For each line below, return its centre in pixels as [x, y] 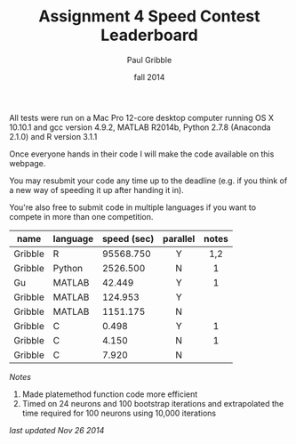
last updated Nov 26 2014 [57, 430]
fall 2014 [149, 77]
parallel [179, 238]
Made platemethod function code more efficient [110, 394]
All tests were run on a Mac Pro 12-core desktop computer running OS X [141, 117]
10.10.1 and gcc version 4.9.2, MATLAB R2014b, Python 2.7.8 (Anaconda [140, 127]
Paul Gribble [149, 60]
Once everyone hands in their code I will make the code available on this [142, 154]
